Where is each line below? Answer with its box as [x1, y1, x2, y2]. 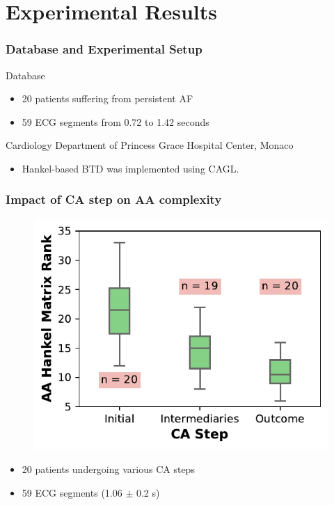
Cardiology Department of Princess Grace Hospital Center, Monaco [6, 138, 294, 152]
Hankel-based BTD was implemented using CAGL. [22, 161, 239, 175]
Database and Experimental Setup [6, 40, 202, 58]
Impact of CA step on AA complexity [6, 191, 222, 208]
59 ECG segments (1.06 [22, 485, 122, 499]
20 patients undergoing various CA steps [22, 461, 195, 476]
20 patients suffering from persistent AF [22, 91, 193, 106]
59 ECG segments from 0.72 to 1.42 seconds [22, 114, 209, 129]
